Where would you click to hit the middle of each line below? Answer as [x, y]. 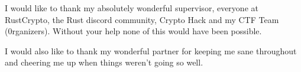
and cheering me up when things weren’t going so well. [104, 62]
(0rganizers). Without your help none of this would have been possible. [133, 31]
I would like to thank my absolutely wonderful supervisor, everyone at [132, 8]
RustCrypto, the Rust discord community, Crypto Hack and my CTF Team [142, 19]
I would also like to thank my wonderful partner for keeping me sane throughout [151, 50]
